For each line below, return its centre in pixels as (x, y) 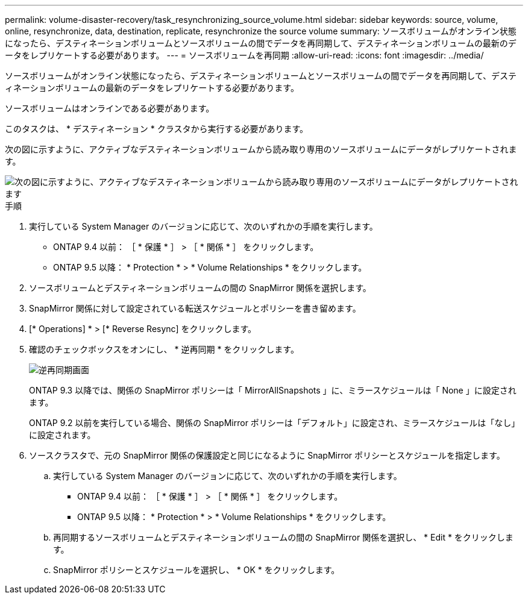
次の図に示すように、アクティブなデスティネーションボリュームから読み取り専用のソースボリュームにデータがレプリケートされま (261, 149)
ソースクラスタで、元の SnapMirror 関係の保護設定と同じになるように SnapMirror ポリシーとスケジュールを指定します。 (267, 455)
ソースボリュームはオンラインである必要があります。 (110, 108)
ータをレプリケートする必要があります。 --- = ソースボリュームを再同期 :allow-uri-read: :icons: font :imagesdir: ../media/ (244, 55)
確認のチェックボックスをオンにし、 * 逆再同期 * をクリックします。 (164, 349)
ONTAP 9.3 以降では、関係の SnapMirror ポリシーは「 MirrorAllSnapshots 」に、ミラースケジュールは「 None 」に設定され (273, 390)
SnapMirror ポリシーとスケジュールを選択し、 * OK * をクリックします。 (196, 570)
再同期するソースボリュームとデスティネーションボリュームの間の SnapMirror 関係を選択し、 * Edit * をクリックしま (283, 537)
